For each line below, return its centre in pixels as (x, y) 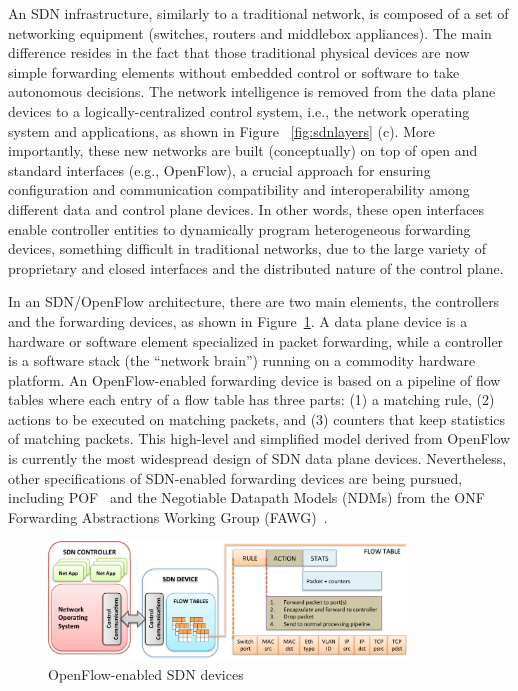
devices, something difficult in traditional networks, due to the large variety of (247, 248)
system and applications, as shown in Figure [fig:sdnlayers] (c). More (221, 130)
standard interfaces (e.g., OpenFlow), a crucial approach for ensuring (219, 169)
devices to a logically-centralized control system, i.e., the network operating (239, 110)
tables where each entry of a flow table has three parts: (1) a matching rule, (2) (251, 399)
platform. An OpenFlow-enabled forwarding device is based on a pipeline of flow (254, 379)
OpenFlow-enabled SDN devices (146, 673)
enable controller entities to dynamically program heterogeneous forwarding (239, 228)
